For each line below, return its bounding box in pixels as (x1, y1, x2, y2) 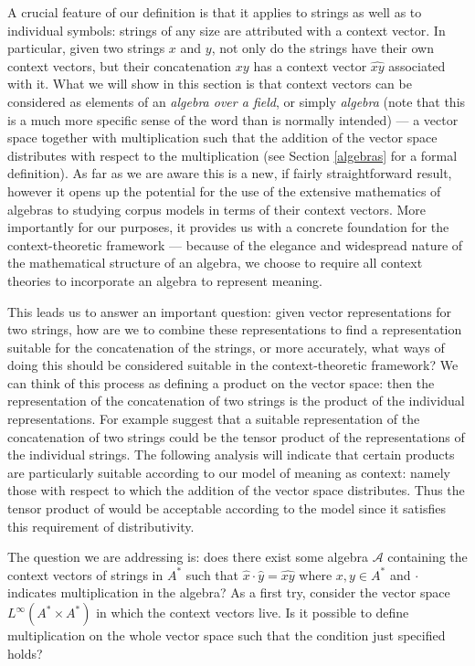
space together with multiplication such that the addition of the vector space (7, 128, 438, 147)
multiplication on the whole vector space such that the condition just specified (7, 626, 446, 644)
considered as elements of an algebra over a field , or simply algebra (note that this (7, 91, 466, 111)
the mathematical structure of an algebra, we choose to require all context (7, 253, 423, 272)
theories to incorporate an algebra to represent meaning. (7, 270, 322, 290)
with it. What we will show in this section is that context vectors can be (7, 74, 412, 93)
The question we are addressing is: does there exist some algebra (7, 547, 368, 566)
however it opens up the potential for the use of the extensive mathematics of (7, 181, 441, 200)
